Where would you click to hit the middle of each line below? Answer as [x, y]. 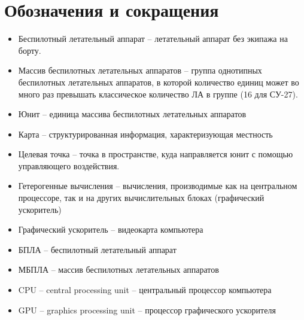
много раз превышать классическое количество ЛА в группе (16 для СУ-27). [158, 94]
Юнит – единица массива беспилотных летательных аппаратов [132, 114]
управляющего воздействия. [69, 165]
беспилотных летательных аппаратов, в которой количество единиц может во [159, 82]
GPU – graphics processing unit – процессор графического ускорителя [147, 310]
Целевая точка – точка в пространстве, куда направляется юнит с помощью [156, 154]
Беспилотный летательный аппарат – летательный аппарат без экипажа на [153, 39]
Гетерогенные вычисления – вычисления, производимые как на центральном [158, 186]
